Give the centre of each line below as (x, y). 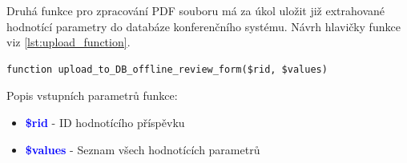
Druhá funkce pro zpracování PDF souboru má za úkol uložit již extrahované (196, 10)
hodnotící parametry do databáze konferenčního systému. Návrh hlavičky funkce (203, 26)
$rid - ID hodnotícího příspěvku (105, 122)
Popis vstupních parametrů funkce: (92, 95)
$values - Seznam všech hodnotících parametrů (143, 149)
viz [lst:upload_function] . (69, 42)
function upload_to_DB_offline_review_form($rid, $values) (167, 69)
